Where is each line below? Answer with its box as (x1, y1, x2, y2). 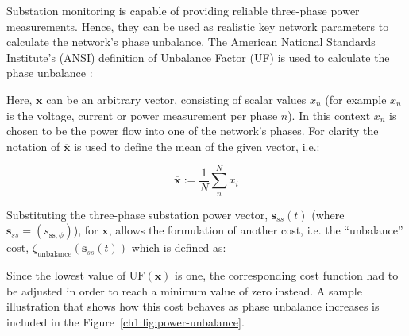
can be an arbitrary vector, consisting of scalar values (46, 91, 307, 107)
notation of (6, 137, 60, 154)
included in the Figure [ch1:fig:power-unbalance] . (6, 313, 245, 330)
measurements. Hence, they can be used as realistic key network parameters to (6, 17, 389, 34)
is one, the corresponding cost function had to (175, 266, 399, 283)
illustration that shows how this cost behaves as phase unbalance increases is (6, 298, 380, 315)
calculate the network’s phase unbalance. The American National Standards (6, 33, 376, 50)
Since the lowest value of (6, 266, 126, 283)
